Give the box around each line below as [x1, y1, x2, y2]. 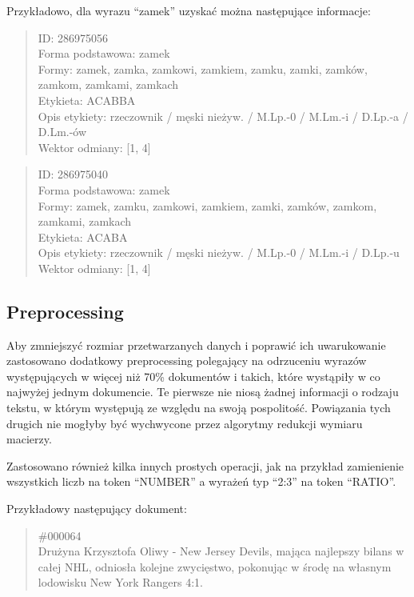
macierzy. [6, 431, 52, 447]
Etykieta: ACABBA [38, 91, 136, 108]
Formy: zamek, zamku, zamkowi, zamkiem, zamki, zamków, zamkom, [38, 197, 377, 214]
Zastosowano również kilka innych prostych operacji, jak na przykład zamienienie [6, 457, 404, 474]
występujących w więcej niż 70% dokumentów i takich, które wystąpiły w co [6, 367, 380, 384]
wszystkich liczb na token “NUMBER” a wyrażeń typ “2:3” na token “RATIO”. [6, 473, 396, 490]
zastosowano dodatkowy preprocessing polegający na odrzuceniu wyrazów [6, 352, 367, 369]
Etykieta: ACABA [38, 228, 128, 245]
